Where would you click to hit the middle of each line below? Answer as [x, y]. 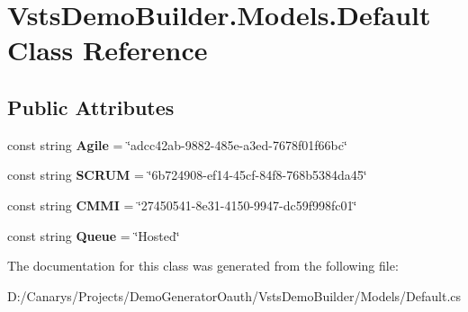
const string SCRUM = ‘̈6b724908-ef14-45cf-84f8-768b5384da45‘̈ [187, 175]
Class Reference [108, 50]
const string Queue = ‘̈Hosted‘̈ [94, 235]
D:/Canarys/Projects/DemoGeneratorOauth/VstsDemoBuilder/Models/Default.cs [234, 295]
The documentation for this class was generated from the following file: [203, 266]
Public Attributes [91, 107]
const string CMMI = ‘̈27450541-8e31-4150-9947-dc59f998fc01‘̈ [182, 205]
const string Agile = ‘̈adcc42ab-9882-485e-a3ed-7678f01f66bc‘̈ [177, 144]
